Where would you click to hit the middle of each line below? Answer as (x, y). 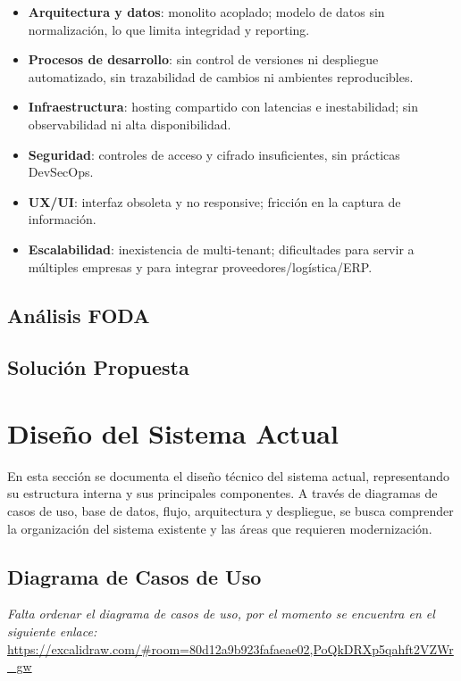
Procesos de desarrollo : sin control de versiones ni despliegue (203, 59)
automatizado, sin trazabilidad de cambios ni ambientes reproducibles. (221, 76)
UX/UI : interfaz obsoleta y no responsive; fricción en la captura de (214, 201)
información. (62, 219)
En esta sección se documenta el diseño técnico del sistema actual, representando (229, 475)
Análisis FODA (79, 315)
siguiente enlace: (52, 631)
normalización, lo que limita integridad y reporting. (169, 29)
